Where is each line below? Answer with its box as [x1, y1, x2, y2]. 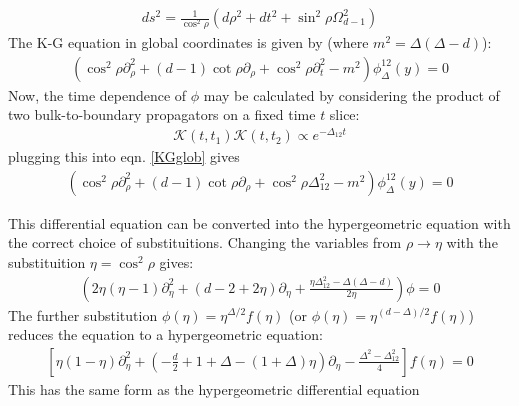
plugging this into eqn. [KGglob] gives [8, 146, 240, 167]
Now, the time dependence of [8, 84, 187, 105]
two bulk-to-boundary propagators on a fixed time [8, 104, 316, 125]
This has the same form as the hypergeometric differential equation [8, 378, 420, 399]
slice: [329, 104, 360, 125]
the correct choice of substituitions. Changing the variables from [8, 232, 402, 253]
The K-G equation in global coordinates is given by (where [8, 32, 369, 53]
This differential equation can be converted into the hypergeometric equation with [8, 212, 511, 233]
